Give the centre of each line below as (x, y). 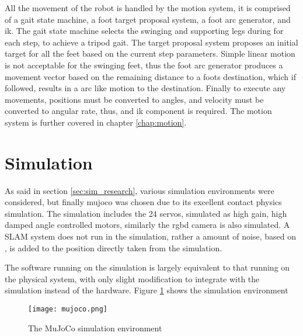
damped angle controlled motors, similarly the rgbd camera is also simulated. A (147, 225)
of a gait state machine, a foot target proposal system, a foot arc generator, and (148, 19)
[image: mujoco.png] (68, 309)
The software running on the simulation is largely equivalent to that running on (147, 267)
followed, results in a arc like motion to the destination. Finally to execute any (145, 88)
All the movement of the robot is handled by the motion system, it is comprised (148, 8)
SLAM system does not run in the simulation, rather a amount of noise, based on (150, 236)
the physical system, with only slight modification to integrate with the (132, 278)
